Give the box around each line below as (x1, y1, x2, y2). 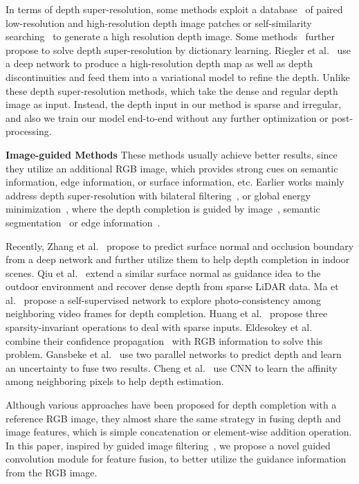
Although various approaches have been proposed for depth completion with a (6, 397, 337, 412)
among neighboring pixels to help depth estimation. (6, 374, 224, 388)
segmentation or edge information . (6, 215, 160, 229)
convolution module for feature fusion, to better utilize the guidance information (6, 451, 347, 466)
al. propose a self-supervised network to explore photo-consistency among (6, 292, 322, 307)
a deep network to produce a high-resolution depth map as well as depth (6, 56, 313, 71)
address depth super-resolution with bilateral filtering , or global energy (6, 188, 311, 202)
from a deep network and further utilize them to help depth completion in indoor (6, 252, 350, 267)
